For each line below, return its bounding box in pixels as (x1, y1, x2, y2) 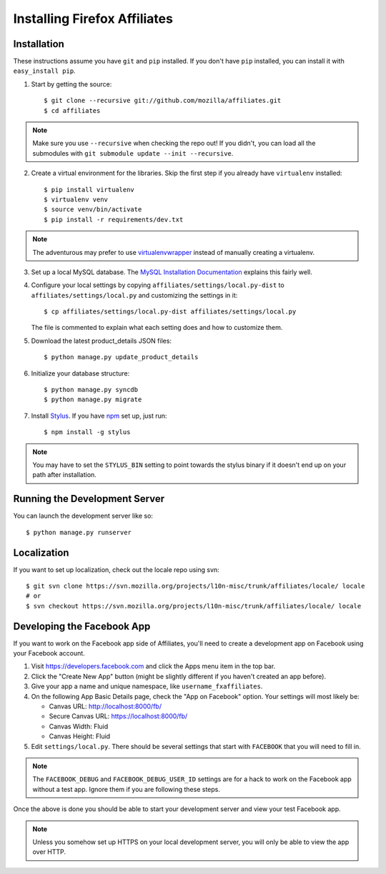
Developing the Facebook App (13, 620, 151, 632)
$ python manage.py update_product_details (44, 353, 199, 361)
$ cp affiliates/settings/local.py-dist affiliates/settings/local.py (44, 308, 297, 316)
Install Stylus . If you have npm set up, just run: (31, 411, 167, 420)
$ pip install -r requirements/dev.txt (44, 215, 184, 223)
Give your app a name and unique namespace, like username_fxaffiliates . (31, 682, 263, 690)
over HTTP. (32, 848, 66, 856)
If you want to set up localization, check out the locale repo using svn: (13, 565, 219, 574)
